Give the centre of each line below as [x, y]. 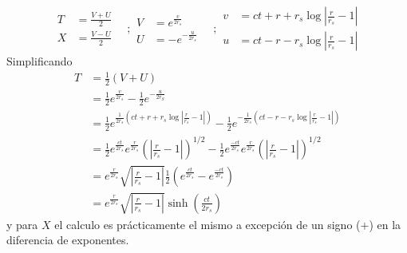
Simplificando [40, 61]
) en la [385, 224]
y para [22, 224]
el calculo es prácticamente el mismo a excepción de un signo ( [207, 224]
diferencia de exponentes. [68, 240]
